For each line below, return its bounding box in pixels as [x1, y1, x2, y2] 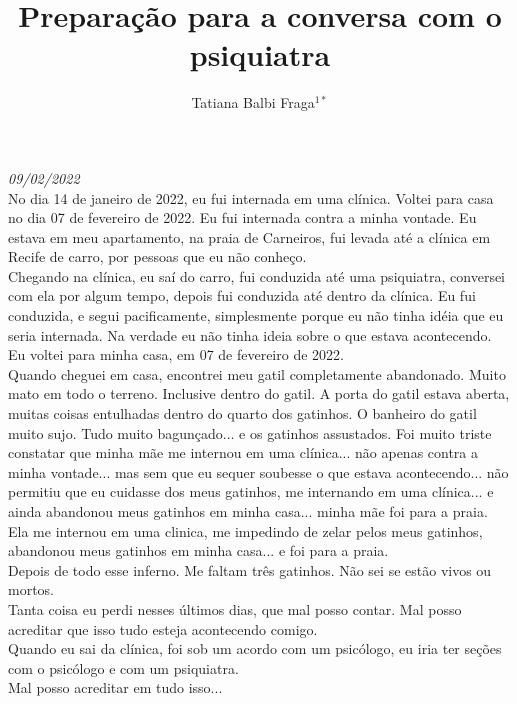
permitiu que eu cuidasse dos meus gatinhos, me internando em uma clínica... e [8, 481, 494, 502]
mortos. [8, 579, 55, 600]
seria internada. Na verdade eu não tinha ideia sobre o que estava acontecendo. [8, 324, 492, 345]
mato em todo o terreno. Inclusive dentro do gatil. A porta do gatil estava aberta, [8, 383, 510, 404]
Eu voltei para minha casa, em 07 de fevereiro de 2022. [8, 344, 344, 365]
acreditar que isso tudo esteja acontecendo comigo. [8, 618, 318, 639]
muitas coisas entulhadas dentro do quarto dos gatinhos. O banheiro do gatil [8, 403, 477, 424]
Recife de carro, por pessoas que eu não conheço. [8, 246, 307, 267]
